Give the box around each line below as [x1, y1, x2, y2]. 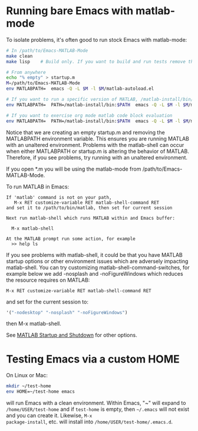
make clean [6, 53, 33, 59]
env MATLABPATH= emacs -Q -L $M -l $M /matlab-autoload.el [6, 86, 154, 92]
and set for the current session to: [6, 298, 88, 305]
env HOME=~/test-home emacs [6, 388, 75, 395]
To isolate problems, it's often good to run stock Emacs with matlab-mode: [6, 36, 187, 43]
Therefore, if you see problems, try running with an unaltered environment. [6, 154, 187, 161]
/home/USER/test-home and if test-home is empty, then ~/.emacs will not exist [6, 406, 190, 413]
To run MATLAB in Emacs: [6, 183, 70, 190]
